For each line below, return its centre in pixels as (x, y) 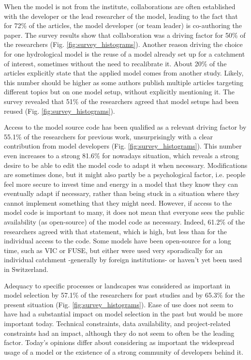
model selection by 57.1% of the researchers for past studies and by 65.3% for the (125, 295)
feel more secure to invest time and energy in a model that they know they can (121, 184)
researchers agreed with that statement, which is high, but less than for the (116, 231)
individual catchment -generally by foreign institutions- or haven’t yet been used (123, 260)
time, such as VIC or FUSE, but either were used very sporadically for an (113, 250)
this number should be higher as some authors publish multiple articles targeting (124, 82)
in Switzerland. (26, 269)
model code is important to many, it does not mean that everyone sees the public (124, 212)
